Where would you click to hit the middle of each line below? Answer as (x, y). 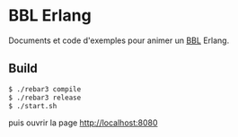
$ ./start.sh (33, 106)
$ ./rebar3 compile (45, 89)
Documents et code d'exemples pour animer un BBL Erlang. (119, 40)
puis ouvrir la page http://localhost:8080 (83, 123)
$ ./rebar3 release (45, 98)
